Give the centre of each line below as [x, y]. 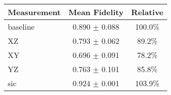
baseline [21, 27]
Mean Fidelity [96, 12]
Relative [147, 12]
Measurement [34, 12]
